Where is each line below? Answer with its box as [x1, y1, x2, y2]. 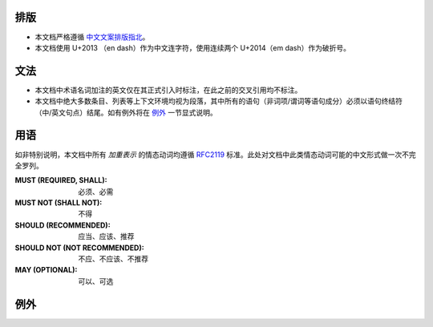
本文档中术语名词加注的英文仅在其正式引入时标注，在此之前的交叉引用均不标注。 [34, 85, 302, 95]
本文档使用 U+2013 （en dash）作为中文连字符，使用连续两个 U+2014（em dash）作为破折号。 [34, 42, 350, 52]
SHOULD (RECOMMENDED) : [14, 220, 111, 230]
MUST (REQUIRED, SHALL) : [14, 176, 107, 185]
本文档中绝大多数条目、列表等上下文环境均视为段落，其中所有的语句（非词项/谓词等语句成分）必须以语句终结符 [34, 96, 403, 106]
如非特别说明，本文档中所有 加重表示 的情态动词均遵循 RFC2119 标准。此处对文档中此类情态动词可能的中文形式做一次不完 [14, 149, 416, 159]
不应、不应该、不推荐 [78, 254, 148, 264]
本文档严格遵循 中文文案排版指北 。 [34, 32, 150, 42]
